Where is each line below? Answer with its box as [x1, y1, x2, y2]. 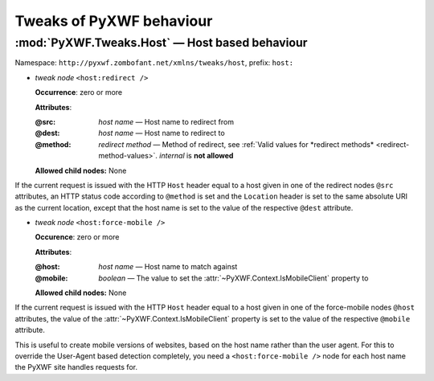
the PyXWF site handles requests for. [14, 363, 138, 372]
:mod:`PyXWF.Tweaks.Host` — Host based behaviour [14, 35, 308, 50]
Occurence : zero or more [35, 232, 120, 242]
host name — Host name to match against [98, 262, 238, 272]
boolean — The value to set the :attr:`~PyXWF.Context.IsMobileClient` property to [98, 273, 369, 283]
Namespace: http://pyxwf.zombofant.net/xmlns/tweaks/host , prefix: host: [14, 58, 293, 68]
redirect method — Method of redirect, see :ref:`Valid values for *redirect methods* [98, 139, 375, 149]
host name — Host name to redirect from [98, 117, 235, 126]
